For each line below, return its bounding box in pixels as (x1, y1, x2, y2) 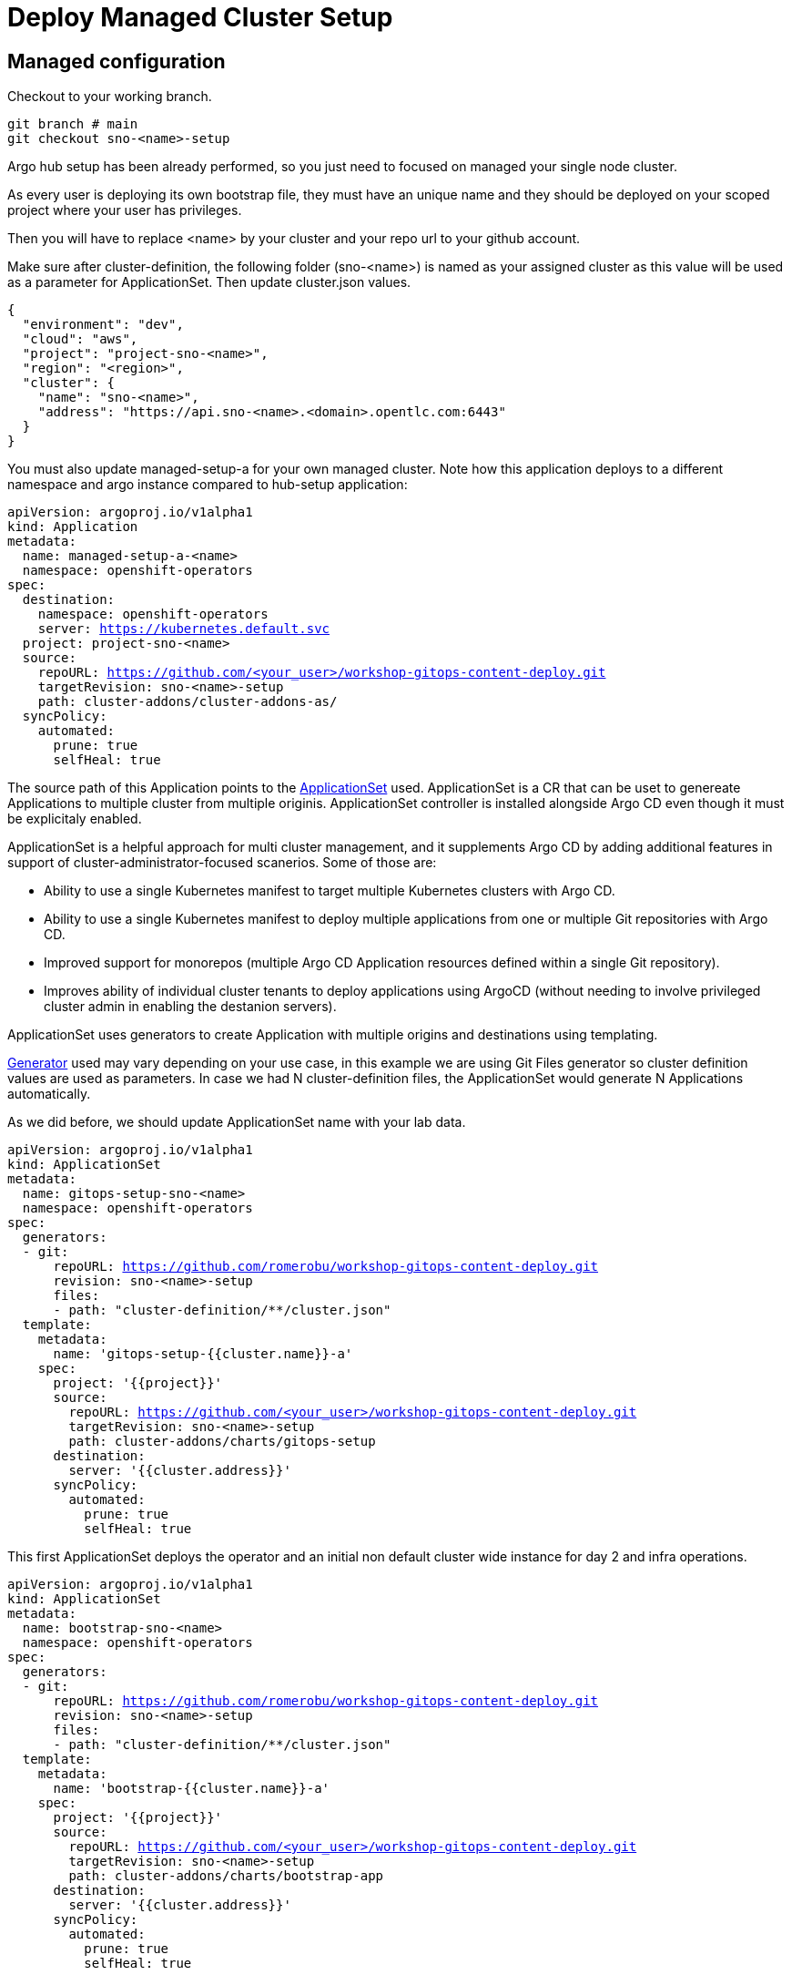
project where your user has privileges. (7, 202, 242, 219)
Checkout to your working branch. (7, 88, 212, 105)
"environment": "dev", (22, 317, 184, 333)
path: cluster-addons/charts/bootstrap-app (68, 1868, 384, 1884)
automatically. (7, 1086, 91, 1102)
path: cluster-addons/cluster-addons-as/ (37, 694, 338, 710)
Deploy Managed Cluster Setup (7, 2, 393, 33)
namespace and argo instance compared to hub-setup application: (7, 476, 408, 493)
